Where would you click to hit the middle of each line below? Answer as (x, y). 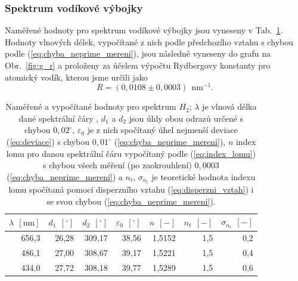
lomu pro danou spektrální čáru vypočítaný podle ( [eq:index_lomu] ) (131, 153)
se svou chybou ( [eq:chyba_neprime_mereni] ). (131, 201)
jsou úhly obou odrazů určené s (186, 118)
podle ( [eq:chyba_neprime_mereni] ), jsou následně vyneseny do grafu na (138, 53)
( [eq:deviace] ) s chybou (48, 142)
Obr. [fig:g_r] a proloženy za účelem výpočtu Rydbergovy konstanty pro (138, 65)
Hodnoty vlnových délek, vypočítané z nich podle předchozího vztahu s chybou (149, 41)
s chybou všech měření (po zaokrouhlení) (117, 165)
